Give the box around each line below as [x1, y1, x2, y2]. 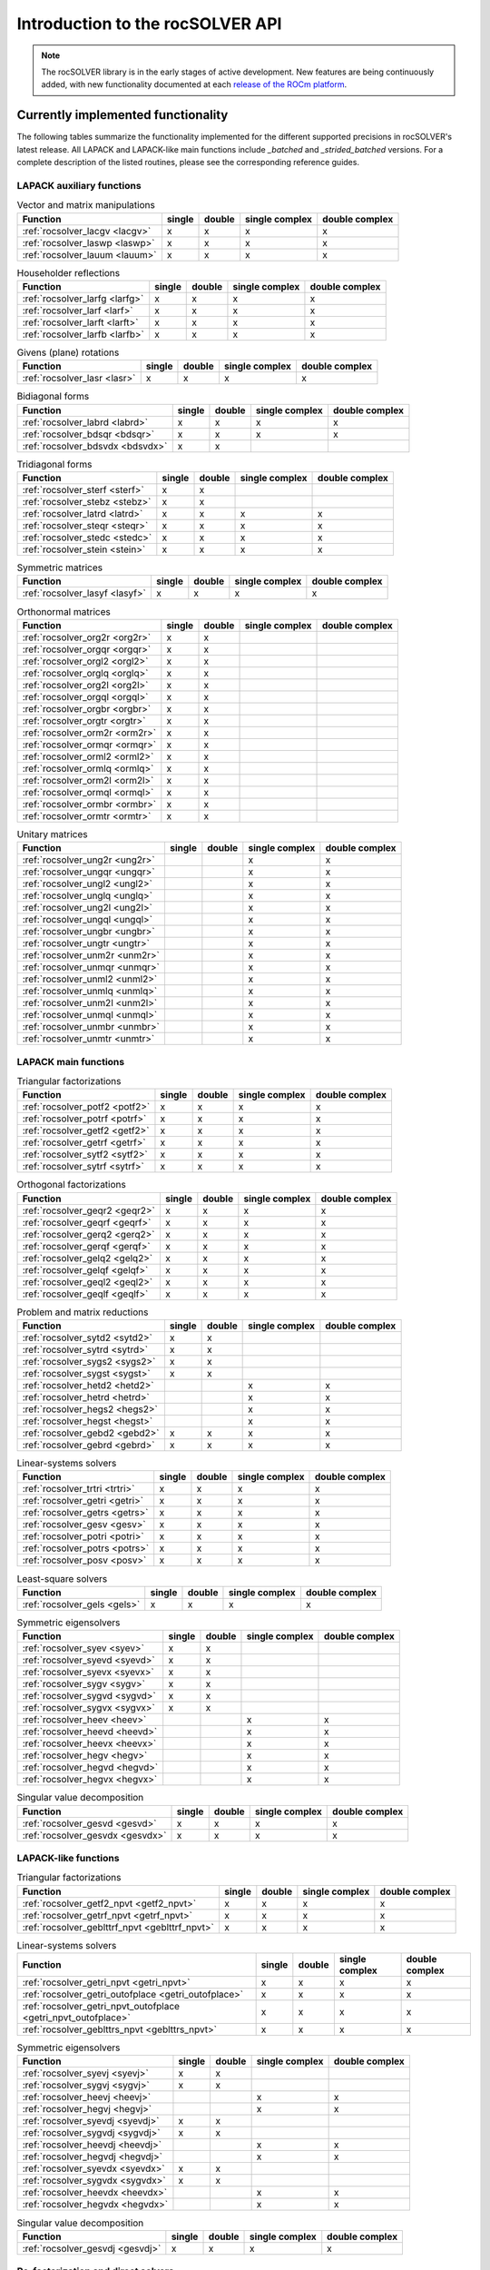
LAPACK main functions [16, 1055, 125, 1068]
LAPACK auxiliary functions [16, 179, 142, 192]
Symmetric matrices [16, 561, 103, 574]
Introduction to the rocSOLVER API [16, 14, 282, 34]
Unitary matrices [16, 827, 88, 840]
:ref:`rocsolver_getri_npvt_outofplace [22, 2000, 181, 2013]
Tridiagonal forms [16, 458, 93, 470]
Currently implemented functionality [16, 107, 229, 123]
